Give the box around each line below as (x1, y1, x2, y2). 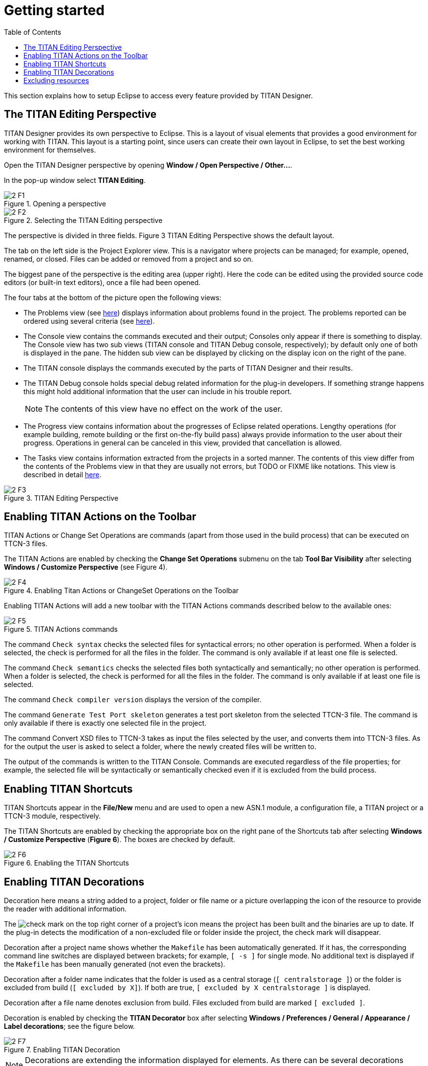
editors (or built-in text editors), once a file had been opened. (4, 278, 201, 287)
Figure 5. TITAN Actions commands (4, 625, 118, 634)
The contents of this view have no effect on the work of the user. (44, 403, 282, 414)
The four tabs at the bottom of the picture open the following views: (4, 293, 221, 302)
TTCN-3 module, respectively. (4, 812, 101, 821)
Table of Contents (4, 27, 62, 36)
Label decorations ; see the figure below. (4, 1022, 135, 1031)
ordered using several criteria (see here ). (23, 316, 155, 325)
